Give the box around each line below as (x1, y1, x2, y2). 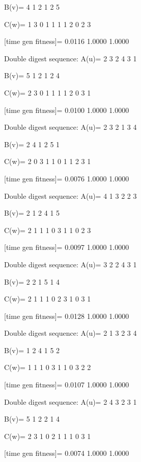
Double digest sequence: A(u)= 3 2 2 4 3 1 (4, 259, 137, 269)
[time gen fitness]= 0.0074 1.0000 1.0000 (4, 448, 129, 458)
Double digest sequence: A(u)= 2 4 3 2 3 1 (4, 396, 137, 407)
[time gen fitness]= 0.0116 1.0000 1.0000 (4, 36, 129, 47)
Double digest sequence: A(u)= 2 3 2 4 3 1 (4, 53, 137, 63)
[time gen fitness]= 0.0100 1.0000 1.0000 (4, 104, 129, 115)
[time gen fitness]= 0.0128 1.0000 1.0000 (4, 310, 129, 321)
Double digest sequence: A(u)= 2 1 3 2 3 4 (4, 328, 137, 338)
